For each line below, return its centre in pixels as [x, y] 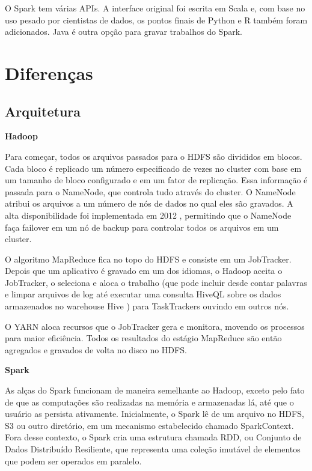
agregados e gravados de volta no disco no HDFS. [96, 349]
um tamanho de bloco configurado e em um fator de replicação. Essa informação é [156, 180]
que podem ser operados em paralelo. [73, 460]
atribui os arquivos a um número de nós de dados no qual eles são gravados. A [149, 203]
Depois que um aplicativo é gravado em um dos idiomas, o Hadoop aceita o [144, 271]
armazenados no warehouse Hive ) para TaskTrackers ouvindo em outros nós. [147, 306]
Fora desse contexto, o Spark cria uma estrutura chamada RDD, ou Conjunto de [153, 437]
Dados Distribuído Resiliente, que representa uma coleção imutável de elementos [153, 449]
